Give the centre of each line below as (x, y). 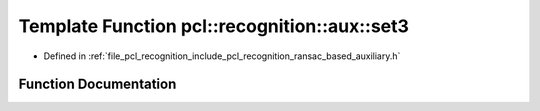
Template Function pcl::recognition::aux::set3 (214, 26)
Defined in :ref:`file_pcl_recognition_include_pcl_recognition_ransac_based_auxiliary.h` (222, 56)
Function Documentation (97, 84)
